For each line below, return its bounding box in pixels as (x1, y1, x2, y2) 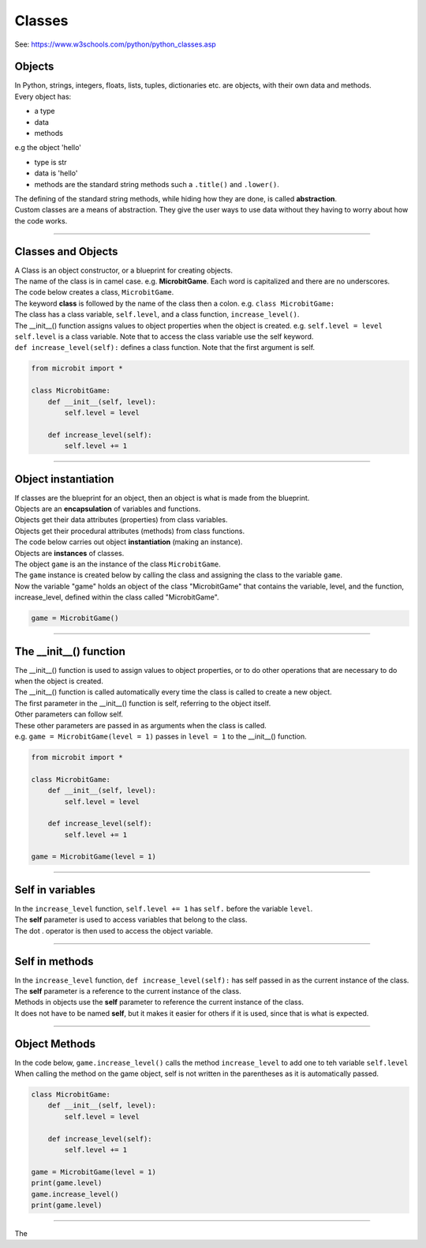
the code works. (14, 216, 68, 225)
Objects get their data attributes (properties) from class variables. (14, 515, 228, 524)
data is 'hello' (34, 168, 78, 178)
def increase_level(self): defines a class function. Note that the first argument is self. (14, 343, 316, 352)
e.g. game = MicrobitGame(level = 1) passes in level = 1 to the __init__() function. (14, 731, 307, 741)
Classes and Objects (14, 245, 118, 258)
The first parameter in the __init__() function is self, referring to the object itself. (14, 698, 271, 708)
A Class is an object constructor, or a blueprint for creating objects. (14, 265, 233, 275)
